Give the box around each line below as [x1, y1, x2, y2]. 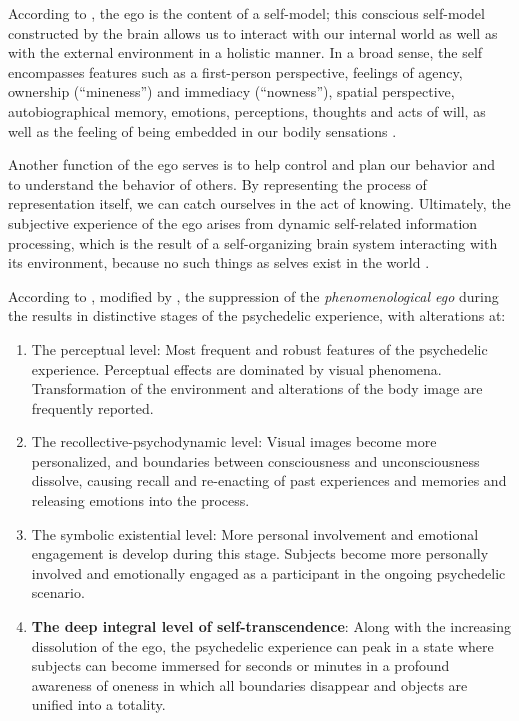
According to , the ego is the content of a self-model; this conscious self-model [8, 3, 485, 23]
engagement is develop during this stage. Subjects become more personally [31, 543, 489, 564]
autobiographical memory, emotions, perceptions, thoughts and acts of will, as [8, 100, 486, 121]
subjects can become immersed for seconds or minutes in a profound [31, 655, 450, 676]
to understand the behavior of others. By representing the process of [8, 173, 427, 194]
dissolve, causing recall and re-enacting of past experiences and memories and [31, 470, 507, 491]
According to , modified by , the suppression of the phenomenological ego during [8, 285, 499, 306]
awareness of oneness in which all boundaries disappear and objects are [31, 674, 468, 695]
